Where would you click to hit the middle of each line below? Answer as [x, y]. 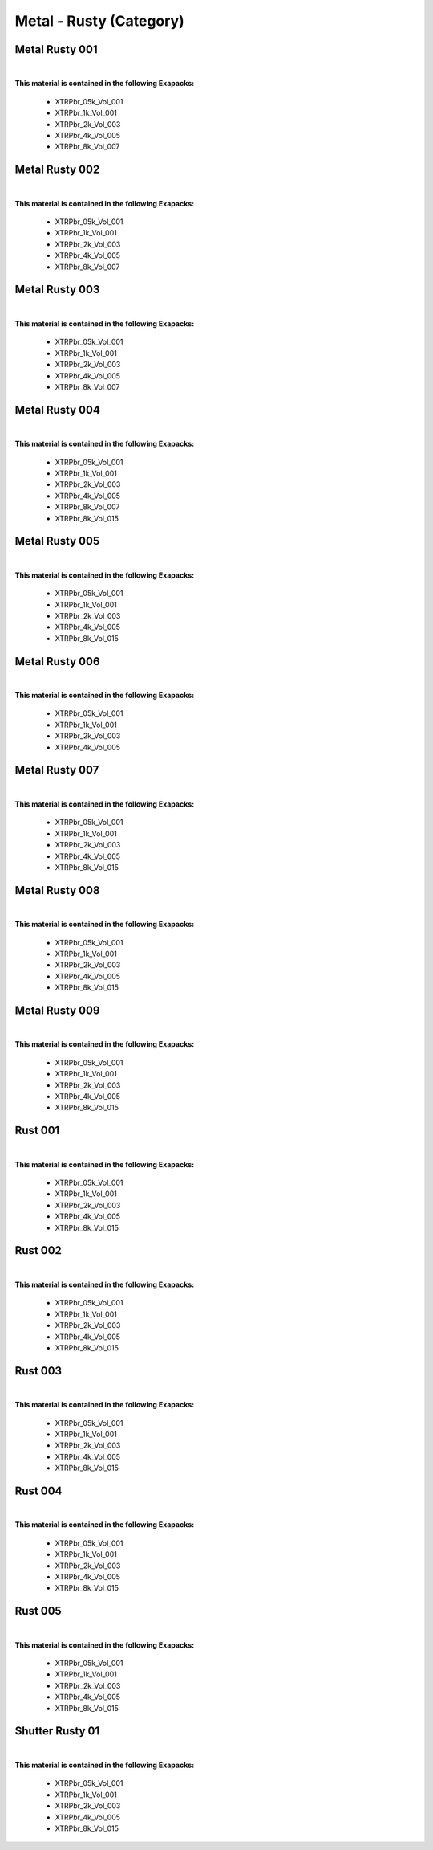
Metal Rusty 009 [57, 1010]
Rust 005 [38, 1611]
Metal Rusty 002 [57, 170]
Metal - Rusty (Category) [99, 21]
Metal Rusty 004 [57, 410]
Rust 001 [37, 1131]
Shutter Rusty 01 [57, 1731]
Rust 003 [38, 1371]
